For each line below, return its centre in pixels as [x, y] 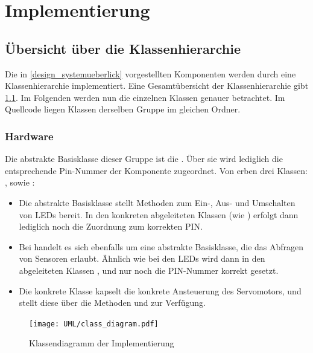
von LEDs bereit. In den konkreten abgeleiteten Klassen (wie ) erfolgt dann [159, 214]
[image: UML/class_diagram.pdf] [94, 324]
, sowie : [20, 182]
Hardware [29, 136]
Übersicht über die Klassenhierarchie [123, 48]
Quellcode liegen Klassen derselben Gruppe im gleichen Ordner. [123, 109]
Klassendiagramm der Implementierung [102, 343]
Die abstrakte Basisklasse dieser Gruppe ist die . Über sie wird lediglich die [144, 159]
